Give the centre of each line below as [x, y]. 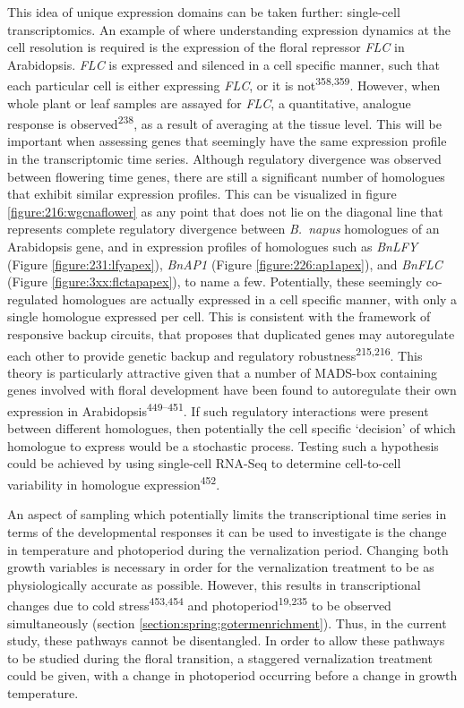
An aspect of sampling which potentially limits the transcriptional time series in [227, 514]
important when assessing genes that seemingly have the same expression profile [227, 141]
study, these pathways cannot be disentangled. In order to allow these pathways [226, 640]
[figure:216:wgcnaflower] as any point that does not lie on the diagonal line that [225, 211]
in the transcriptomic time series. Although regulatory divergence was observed [224, 159]
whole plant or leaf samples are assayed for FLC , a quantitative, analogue [209, 102]
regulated [33, 299]
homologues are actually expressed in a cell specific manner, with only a [260, 299]
